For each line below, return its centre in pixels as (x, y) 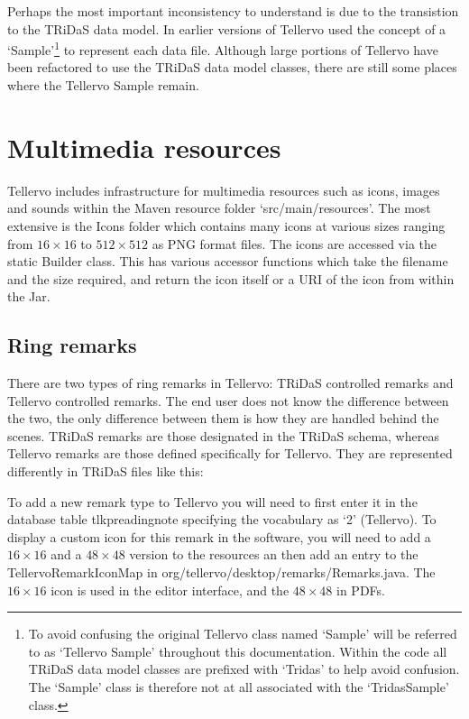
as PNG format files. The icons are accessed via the (294, 243)
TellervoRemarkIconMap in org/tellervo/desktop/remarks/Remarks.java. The (221, 572)
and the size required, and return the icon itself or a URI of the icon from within (231, 278)
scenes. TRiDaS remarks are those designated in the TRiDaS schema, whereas (223, 435)
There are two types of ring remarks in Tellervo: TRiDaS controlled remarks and (230, 383)
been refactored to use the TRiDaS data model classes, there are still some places (232, 67)
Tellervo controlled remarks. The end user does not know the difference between (228, 400)
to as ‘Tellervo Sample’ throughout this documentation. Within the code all (238, 651)
